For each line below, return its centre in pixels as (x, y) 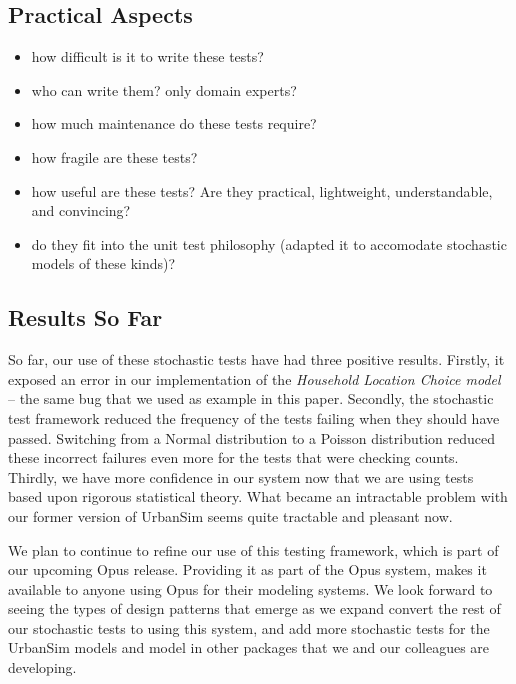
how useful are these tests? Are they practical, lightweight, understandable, (262, 190)
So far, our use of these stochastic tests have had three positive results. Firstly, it (256, 359)
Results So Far (85, 317)
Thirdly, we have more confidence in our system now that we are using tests (241, 476)
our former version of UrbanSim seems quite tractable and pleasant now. (230, 515)
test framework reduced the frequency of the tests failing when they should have (254, 417)
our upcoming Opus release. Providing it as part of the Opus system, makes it (247, 569)
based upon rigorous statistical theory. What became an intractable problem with (258, 496)
